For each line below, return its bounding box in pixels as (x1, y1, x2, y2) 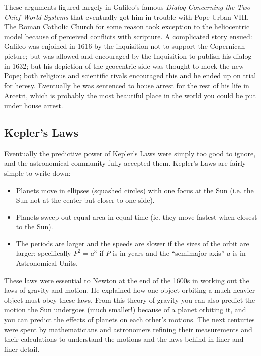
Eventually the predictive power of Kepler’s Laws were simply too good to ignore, (4, 148, 256, 158)
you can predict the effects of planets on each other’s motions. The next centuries (4, 314, 255, 325)
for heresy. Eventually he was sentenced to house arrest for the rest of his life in (4, 80, 249, 91)
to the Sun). (16, 221, 53, 232)
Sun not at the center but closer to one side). (16, 195, 155, 205)
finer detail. (4, 343, 40, 354)
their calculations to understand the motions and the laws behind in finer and (4, 334, 244, 344)
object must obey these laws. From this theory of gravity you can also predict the (4, 294, 255, 305)
